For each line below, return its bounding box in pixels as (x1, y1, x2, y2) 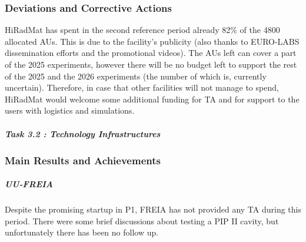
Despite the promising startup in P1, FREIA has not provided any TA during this (5, 203, 302, 216)
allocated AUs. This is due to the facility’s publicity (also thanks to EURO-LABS (5, 35, 300, 47)
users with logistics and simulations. (5, 104, 135, 117)
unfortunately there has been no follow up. (5, 226, 159, 238)
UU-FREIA (5, 178, 53, 190)
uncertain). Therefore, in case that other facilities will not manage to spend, (5, 81, 279, 94)
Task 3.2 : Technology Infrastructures (5, 127, 161, 140)
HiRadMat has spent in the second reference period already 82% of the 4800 (5, 24, 280, 36)
